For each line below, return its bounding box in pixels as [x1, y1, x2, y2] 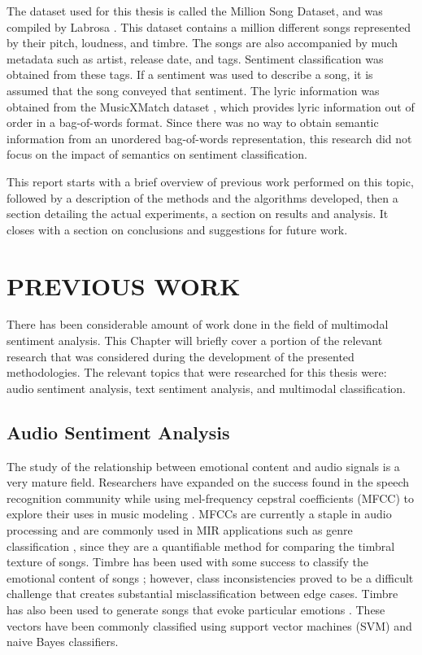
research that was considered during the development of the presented [7, 347, 355, 365]
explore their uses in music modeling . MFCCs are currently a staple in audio [7, 505, 392, 522]
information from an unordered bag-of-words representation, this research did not [7, 129, 412, 146]
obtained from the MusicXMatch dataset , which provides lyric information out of [7, 98, 415, 115]
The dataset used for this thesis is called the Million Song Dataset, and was [7, 2, 383, 19]
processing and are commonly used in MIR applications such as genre [7, 521, 353, 538]
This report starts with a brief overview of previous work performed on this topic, [7, 172, 414, 190]
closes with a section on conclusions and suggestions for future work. [7, 221, 348, 238]
